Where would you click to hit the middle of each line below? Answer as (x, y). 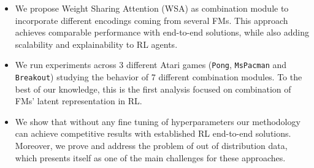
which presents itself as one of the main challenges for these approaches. (150, 157)
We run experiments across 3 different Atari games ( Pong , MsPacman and (151, 65)
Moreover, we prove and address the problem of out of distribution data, (151, 146)
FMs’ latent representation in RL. (78, 101)
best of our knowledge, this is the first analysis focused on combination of (153, 89)
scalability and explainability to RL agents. (96, 44)
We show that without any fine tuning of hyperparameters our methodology (158, 121)
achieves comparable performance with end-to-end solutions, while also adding (162, 32)
